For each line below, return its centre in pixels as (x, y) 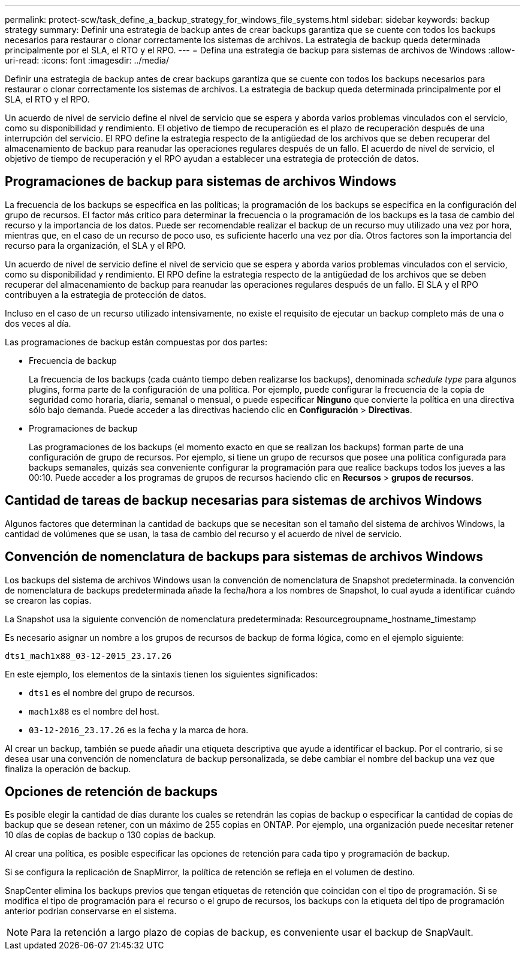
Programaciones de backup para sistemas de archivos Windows (201, 182)
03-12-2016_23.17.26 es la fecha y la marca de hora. (139, 730)
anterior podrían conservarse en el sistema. (91, 911)
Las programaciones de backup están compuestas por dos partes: (136, 342)
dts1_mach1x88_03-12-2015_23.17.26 (88, 656)
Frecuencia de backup (73, 360)
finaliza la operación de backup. (68, 769)
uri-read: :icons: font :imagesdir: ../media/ (87, 60)
